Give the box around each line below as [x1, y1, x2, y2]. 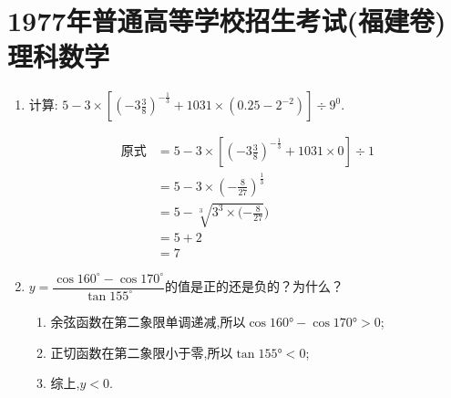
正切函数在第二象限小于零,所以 [50, 342, 233, 361]
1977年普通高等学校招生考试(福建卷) [7, 2, 446, 39]
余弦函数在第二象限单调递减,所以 [50, 311, 246, 330]
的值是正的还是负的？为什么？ [165, 277, 344, 296]
